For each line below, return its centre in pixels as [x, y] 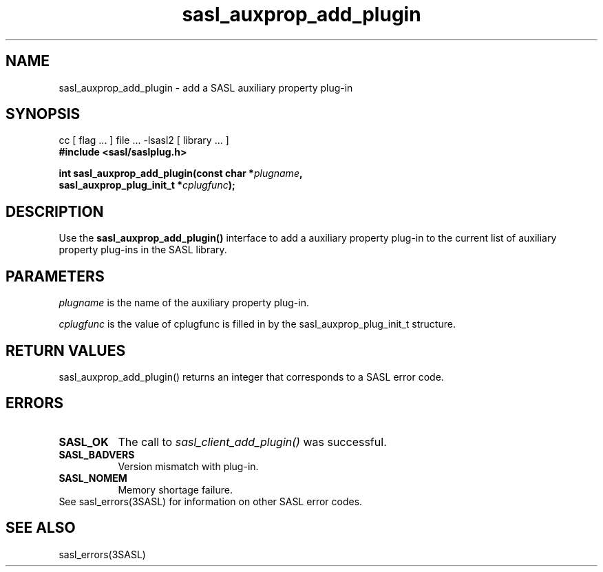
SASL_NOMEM [93, 478]
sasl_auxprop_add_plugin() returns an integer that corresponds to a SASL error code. [251, 377]
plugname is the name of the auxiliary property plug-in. [184, 303]
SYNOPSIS [43, 114]
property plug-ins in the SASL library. [143, 250]
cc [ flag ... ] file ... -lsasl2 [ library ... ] [144, 140]
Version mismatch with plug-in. [188, 466]
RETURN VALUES [66, 350]
